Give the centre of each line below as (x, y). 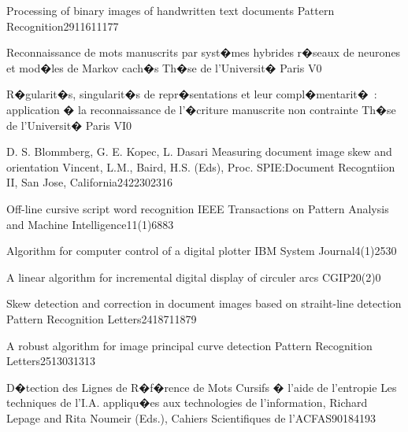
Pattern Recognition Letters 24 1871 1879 (102, 318)
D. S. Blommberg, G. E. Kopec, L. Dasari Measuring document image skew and (199, 151)
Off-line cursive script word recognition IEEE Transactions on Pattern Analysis (198, 208)
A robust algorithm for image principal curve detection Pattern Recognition (189, 345)
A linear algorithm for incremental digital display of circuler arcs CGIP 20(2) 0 (194, 277)
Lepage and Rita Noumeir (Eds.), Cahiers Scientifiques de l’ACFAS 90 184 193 (191, 417)
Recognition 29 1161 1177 (63, 26)
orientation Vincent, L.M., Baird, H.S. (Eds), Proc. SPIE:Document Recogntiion (201, 166)
